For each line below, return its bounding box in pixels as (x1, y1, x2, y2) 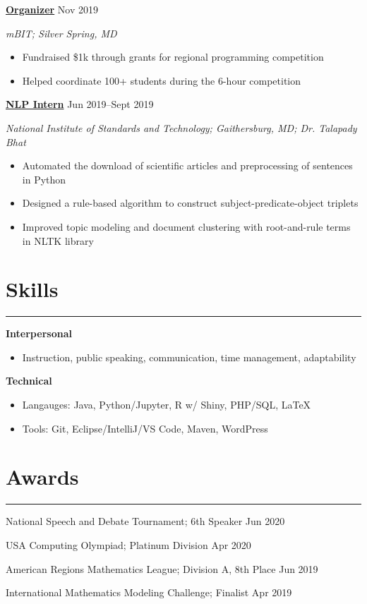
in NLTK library (22, 233, 94, 248)
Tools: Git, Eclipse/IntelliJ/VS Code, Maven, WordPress (22, 421, 268, 435)
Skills (6, 274, 59, 303)
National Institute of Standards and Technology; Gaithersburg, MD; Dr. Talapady (6, 120, 357, 135)
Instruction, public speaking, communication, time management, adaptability (22, 349, 356, 364)
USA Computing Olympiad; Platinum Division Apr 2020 (6, 537, 251, 552)
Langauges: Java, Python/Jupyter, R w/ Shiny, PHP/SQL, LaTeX (22, 397, 311, 412)
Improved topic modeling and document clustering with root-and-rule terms (22, 219, 351, 234)
